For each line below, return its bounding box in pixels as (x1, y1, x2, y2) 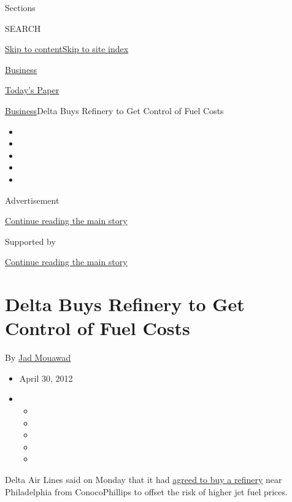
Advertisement (5, 193, 60, 206)
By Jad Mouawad (5, 351, 71, 364)
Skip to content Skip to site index (5, 42, 129, 55)
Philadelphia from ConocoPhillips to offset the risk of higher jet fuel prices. (5, 485, 288, 498)
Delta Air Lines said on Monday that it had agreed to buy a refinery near (5, 473, 282, 485)
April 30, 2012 (19, 371, 73, 384)
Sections (5, 1, 36, 14)
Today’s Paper (5, 83, 60, 96)
